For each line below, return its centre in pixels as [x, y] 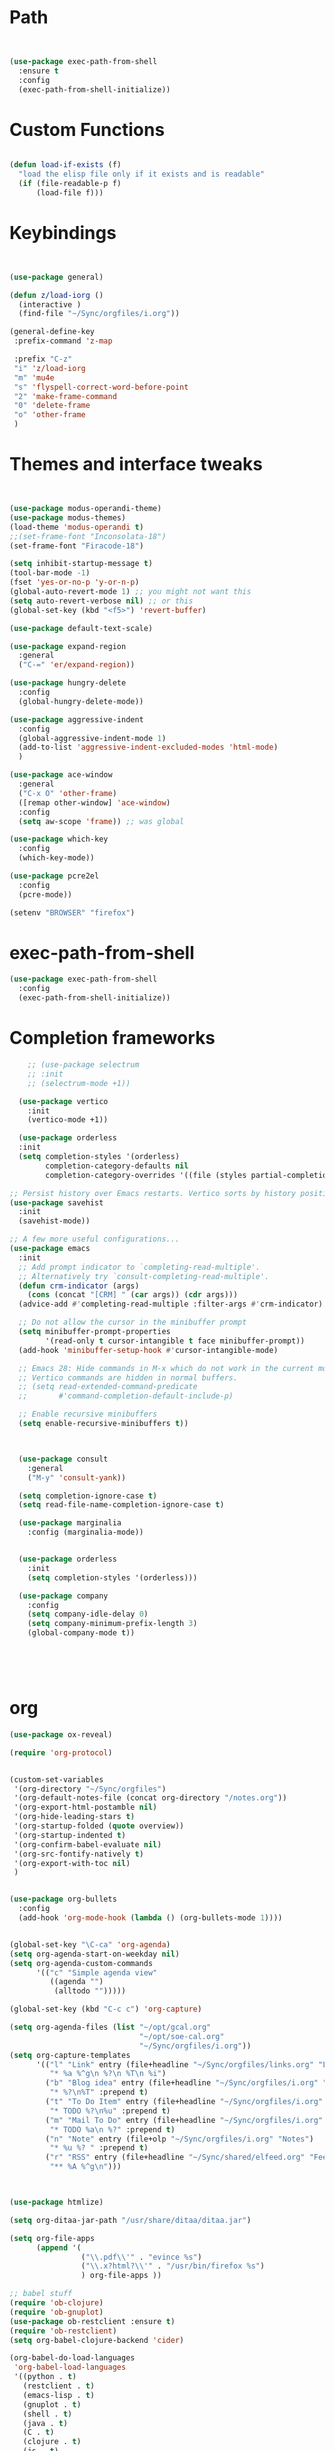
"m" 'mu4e [34, 377]
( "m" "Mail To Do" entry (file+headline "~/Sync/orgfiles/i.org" [184, 2120]
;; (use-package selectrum [83, 1065]
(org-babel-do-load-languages [72, 2358]
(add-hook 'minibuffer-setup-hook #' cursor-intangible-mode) [148, 1350]
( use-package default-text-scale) [81, 628]
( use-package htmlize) [56, 2202]
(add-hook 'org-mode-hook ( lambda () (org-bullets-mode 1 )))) [150, 1918]
